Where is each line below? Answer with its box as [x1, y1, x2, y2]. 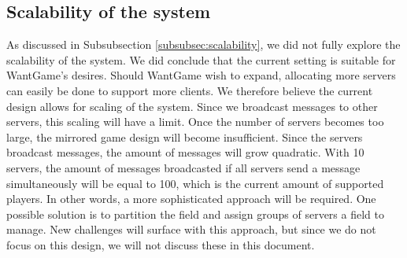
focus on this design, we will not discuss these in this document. [6, 236, 315, 252]
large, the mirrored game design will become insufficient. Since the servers [6, 128, 363, 145]
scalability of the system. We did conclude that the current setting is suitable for [6, 51, 396, 68]
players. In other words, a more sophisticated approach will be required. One [6, 190, 376, 207]
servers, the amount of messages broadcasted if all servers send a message [6, 159, 361, 175]
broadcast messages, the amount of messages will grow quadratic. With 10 [6, 144, 364, 160]
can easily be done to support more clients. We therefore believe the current [6, 82, 373, 98]
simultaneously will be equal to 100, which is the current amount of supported [6, 175, 384, 191]
